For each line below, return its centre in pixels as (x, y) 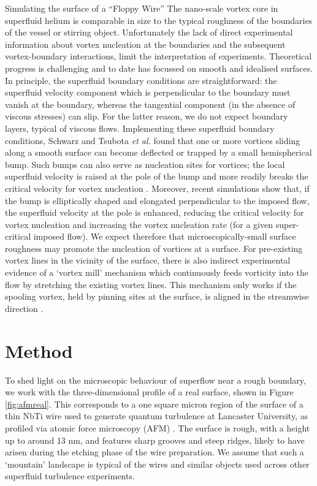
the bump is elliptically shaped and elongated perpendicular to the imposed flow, (157, 200)
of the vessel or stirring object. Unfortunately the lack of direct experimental (149, 32)
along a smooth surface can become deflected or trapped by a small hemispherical (158, 152)
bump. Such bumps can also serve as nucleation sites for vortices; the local (145, 164)
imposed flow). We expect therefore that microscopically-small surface (165, 236)
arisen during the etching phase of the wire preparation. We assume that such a (155, 452)
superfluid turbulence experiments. (70, 476)
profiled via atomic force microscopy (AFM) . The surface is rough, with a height (158, 427)
